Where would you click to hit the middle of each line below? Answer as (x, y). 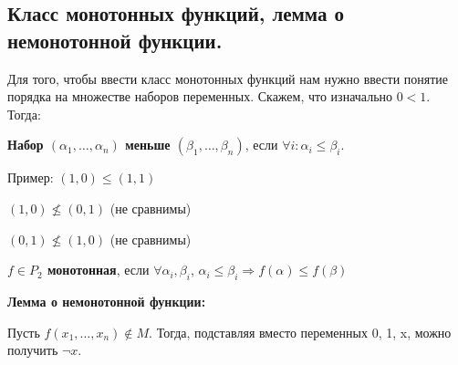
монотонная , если (99, 270)
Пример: (31, 177)
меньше (148, 145)
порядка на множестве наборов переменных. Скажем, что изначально (200, 96)
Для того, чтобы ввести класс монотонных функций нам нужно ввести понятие (228, 78)
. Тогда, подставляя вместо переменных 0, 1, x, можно (300, 332)
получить (33, 350)
